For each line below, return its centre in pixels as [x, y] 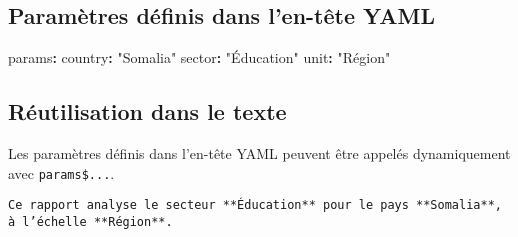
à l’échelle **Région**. [90, 221]
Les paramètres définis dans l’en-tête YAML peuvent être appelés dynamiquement [259, 153]
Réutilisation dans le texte [147, 111]
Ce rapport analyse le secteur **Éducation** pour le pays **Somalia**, [255, 205]
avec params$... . [61, 172]
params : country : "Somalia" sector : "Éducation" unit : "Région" [199, 57]
